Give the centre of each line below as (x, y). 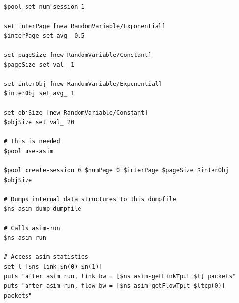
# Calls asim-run (32, 228)
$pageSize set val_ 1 (39, 65)
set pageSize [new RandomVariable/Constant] (78, 55)
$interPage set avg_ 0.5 (44, 36)
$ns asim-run (25, 238)
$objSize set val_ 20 (39, 123)
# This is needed (32, 142)
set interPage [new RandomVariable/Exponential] (85, 26)
